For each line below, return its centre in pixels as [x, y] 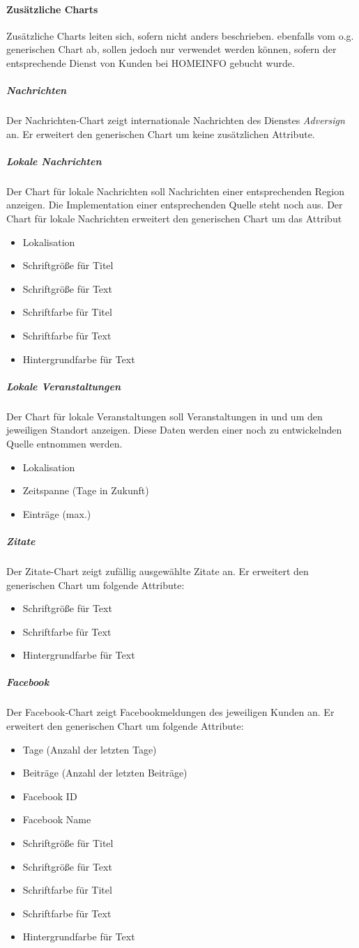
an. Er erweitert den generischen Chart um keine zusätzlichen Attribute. [161, 133]
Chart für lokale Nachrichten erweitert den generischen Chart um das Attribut [174, 219]
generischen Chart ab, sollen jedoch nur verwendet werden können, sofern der [171, 49]
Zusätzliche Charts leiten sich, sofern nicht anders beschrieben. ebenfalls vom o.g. [180, 35]
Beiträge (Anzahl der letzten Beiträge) [105, 773]
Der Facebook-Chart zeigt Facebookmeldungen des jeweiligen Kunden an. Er [170, 712]
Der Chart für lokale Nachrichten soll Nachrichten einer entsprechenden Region [175, 191]
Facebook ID [50, 796]
